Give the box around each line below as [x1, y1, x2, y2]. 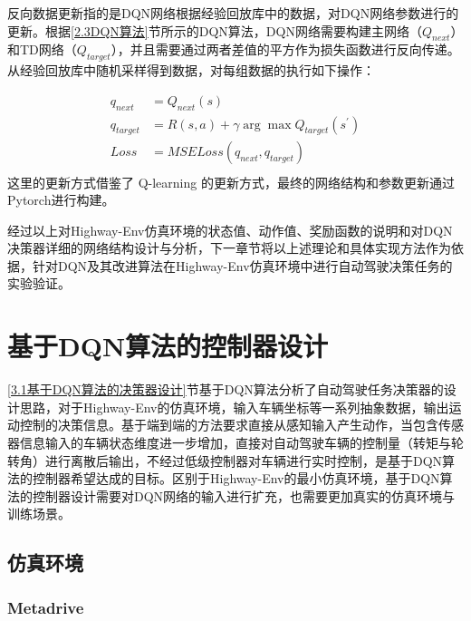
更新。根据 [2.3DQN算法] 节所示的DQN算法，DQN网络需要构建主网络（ [7, 21, 422, 40]
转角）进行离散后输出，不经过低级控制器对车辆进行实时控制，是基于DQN [7, 451, 443, 470]
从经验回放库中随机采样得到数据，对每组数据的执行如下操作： [7, 61, 375, 80]
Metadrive [7, 596, 84, 618]
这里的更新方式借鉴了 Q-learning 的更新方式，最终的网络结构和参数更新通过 [7, 172, 455, 191]
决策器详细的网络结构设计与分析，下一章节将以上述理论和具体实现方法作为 [7, 238, 451, 257]
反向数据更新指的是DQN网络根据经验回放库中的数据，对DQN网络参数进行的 [7, 4, 459, 22]
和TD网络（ [7, 40, 77, 59]
